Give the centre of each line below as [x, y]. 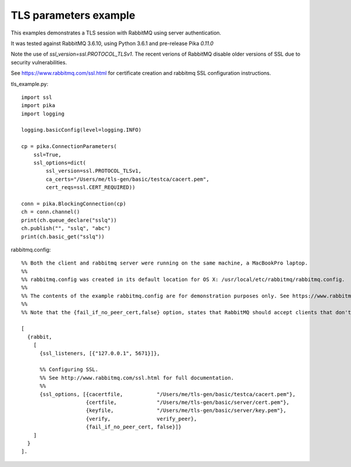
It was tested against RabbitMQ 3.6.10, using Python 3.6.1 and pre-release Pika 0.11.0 [112, 43]
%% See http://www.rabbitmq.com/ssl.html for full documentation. [137, 378]
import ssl [37, 97]
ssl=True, [47, 154]
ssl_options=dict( [60, 163]
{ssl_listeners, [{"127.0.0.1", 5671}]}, [100, 353]
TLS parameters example [73, 15]
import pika [38, 106]
